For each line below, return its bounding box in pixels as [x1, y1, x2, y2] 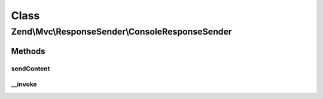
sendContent [11, 64, 50, 73]
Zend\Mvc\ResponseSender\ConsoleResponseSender [11, 26, 233, 37]
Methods [11, 46, 45, 56]
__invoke [11, 81, 37, 89]
